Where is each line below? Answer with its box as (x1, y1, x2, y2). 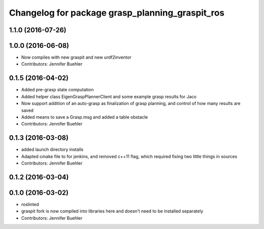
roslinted (21, 201, 39, 207)
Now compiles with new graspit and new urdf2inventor (21, 54, 132, 61)
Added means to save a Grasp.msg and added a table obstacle (21, 114, 148, 120)
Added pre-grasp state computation (21, 87, 94, 93)
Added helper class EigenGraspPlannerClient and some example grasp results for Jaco (21, 93, 197, 100)
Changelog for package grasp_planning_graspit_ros (9, 7, 225, 18)
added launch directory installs (21, 146, 84, 152)
